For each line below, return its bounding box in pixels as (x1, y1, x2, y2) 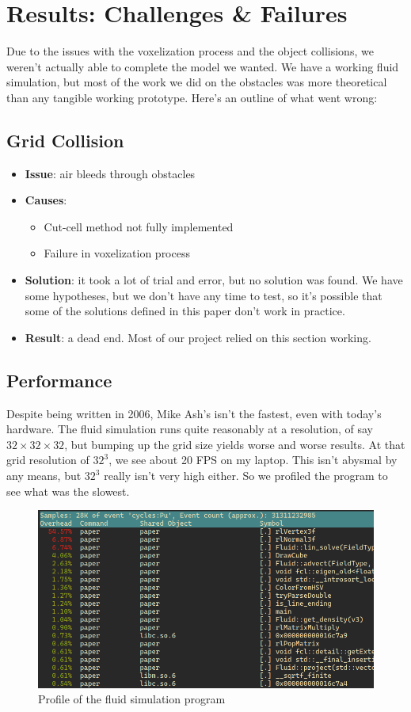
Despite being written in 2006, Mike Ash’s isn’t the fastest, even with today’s (6, 405, 382, 421)
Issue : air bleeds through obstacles (25, 165, 196, 181)
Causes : (25, 192, 67, 208)
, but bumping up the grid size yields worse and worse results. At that (64, 436, 405, 452)
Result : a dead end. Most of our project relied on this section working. (25, 329, 371, 345)
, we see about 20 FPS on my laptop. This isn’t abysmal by (108, 451, 398, 468)
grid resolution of (6, 451, 89, 468)
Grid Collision (6, 128, 124, 152)
